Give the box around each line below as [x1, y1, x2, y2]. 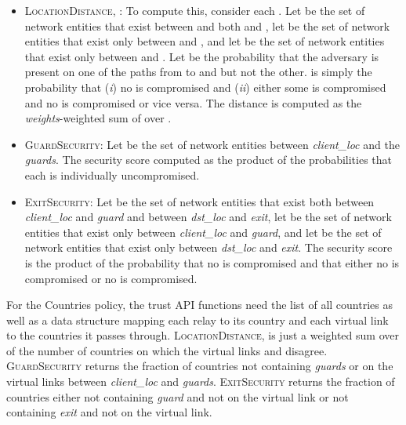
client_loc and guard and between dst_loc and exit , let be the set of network [24, 209, 392, 225]
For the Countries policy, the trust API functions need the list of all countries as [6, 296, 393, 313]
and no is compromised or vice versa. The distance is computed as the [24, 94, 362, 111]
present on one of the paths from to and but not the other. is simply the [24, 64, 372, 80]
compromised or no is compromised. [24, 270, 198, 286]
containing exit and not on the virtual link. [6, 404, 212, 420]
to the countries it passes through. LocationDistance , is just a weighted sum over [6, 327, 399, 343]
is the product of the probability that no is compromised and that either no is [24, 254, 400, 271]
